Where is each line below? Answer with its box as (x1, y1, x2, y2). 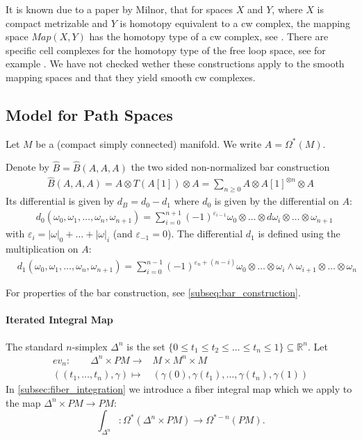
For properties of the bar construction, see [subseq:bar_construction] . (6, 285, 301, 300)
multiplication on (6, 242, 79, 256)
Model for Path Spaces (6, 103, 173, 125)
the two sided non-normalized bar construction (131, 160, 330, 174)
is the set (126, 339, 165, 353)
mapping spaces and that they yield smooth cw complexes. (6, 69, 256, 84)
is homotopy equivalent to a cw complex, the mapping (120, 15, 350, 30)
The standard (6, 339, 63, 353)
